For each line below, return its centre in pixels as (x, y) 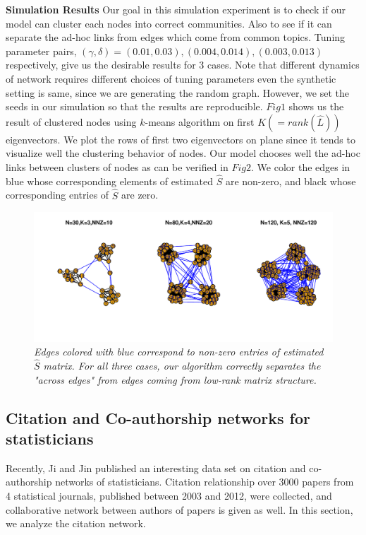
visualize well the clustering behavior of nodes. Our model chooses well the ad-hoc (183, 153)
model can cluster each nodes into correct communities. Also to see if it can (169, 23)
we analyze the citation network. (76, 523)
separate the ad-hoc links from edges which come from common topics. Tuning (176, 37)
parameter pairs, (41, 51)
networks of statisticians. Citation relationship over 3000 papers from (205, 482)
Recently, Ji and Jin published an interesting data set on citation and (156, 468)
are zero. (140, 195)
